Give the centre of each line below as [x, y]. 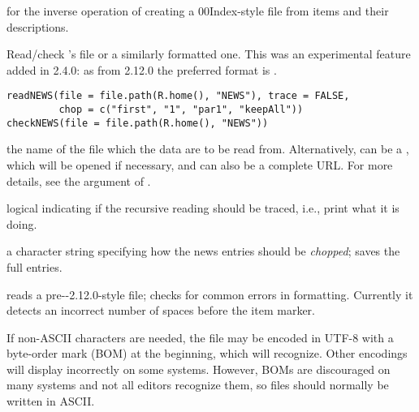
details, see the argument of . [79, 180]
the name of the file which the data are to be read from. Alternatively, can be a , [208, 149]
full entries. [35, 266]
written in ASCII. [51, 401]
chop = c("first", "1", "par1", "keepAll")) [181, 110]
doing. [22, 223]
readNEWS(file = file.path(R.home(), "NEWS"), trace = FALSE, [178, 96]
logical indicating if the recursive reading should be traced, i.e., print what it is [203, 208]
